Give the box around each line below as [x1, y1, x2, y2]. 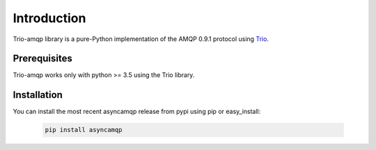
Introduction [13, 10, 86, 26]
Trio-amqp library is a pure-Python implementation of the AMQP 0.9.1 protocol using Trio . [13, 35, 269, 43]
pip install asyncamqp [45, 126, 123, 134]
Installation [13, 89, 63, 101]
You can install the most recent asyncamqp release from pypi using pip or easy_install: [13, 108, 261, 116]
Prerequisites [13, 53, 72, 65]
